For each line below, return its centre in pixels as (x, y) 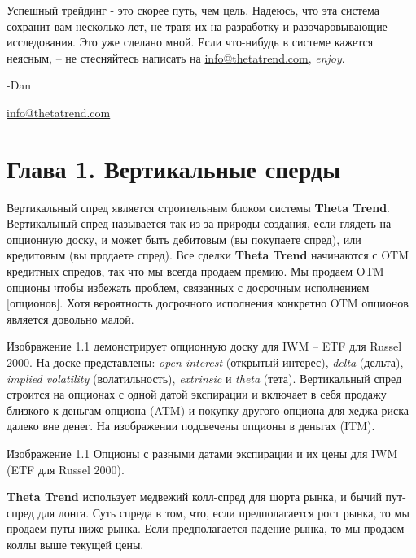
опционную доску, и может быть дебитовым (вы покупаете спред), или (184, 239)
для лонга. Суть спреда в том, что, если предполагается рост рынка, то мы (223, 512)
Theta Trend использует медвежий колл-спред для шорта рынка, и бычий (194, 497)
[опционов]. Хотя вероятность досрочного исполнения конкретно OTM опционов (208, 303)
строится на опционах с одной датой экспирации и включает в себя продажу (197, 394)
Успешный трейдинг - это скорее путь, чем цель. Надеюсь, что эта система (193, 10)
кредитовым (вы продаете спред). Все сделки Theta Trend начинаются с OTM (208, 255)
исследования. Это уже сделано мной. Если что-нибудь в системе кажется (190, 42)
